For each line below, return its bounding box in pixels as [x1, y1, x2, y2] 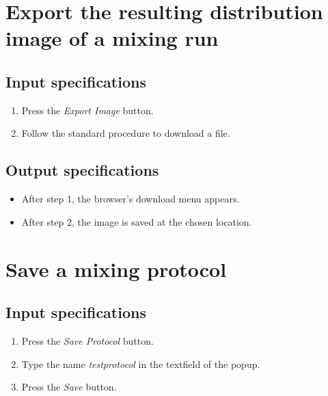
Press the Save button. [21, 380, 117, 394]
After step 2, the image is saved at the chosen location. [21, 214, 252, 228]
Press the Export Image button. [21, 103, 154, 117]
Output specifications [5, 159, 159, 181]
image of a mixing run [5, 24, 219, 52]
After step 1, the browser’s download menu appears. [21, 192, 240, 206]
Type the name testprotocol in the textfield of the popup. [21, 356, 260, 371]
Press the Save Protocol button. [21, 333, 154, 347]
